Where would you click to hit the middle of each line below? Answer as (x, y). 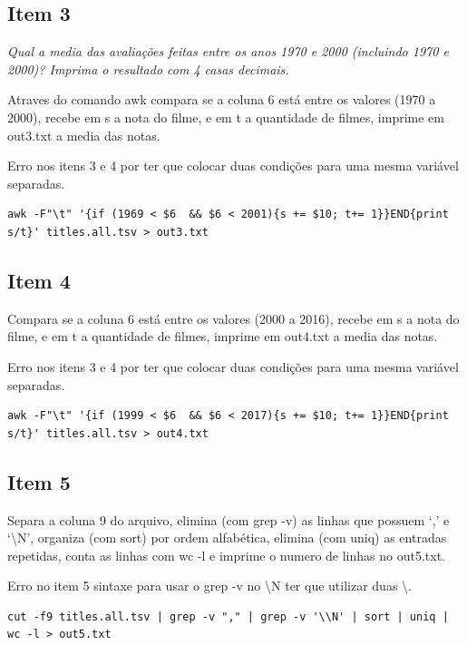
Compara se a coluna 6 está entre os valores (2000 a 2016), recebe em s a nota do (233, 318)
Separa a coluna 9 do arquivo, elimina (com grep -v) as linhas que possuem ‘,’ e (229, 519)
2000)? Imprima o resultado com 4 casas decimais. (148, 68)
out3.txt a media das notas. (84, 135)
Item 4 (39, 280)
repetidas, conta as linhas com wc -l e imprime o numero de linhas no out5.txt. (226, 555)
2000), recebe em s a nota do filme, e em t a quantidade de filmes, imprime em (226, 117)
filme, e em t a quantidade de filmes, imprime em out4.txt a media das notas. (223, 336)
